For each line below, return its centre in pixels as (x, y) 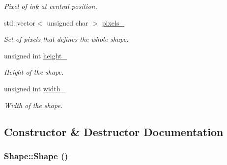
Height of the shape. (34, 72)
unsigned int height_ (36, 55)
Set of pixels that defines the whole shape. (66, 39)
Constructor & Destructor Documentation (114, 131)
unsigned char (68, 22)
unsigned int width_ (35, 88)
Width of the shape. (33, 105)
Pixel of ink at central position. (51, 6)
